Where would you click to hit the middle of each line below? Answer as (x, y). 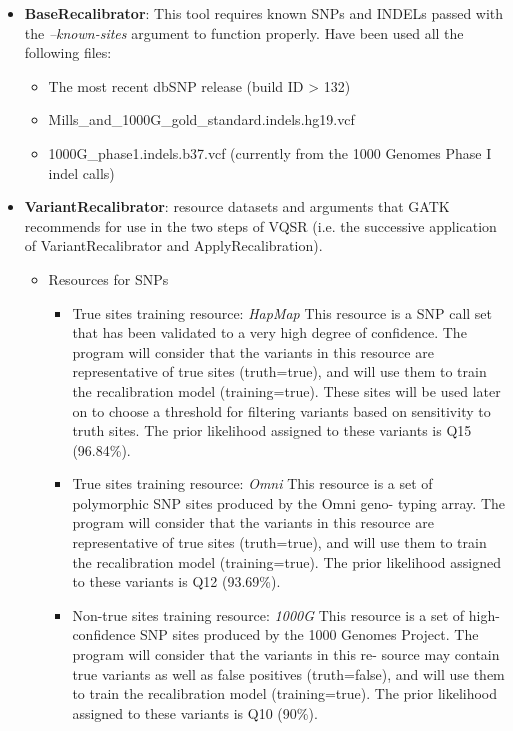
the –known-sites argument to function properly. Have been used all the (244, 32)
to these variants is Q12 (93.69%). (176, 581)
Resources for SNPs (108, 278)
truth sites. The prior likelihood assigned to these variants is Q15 (272, 430)
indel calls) (81, 172)
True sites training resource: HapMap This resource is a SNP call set (282, 312)
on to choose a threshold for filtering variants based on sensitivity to (281, 410)
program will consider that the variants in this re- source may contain (286, 654)
